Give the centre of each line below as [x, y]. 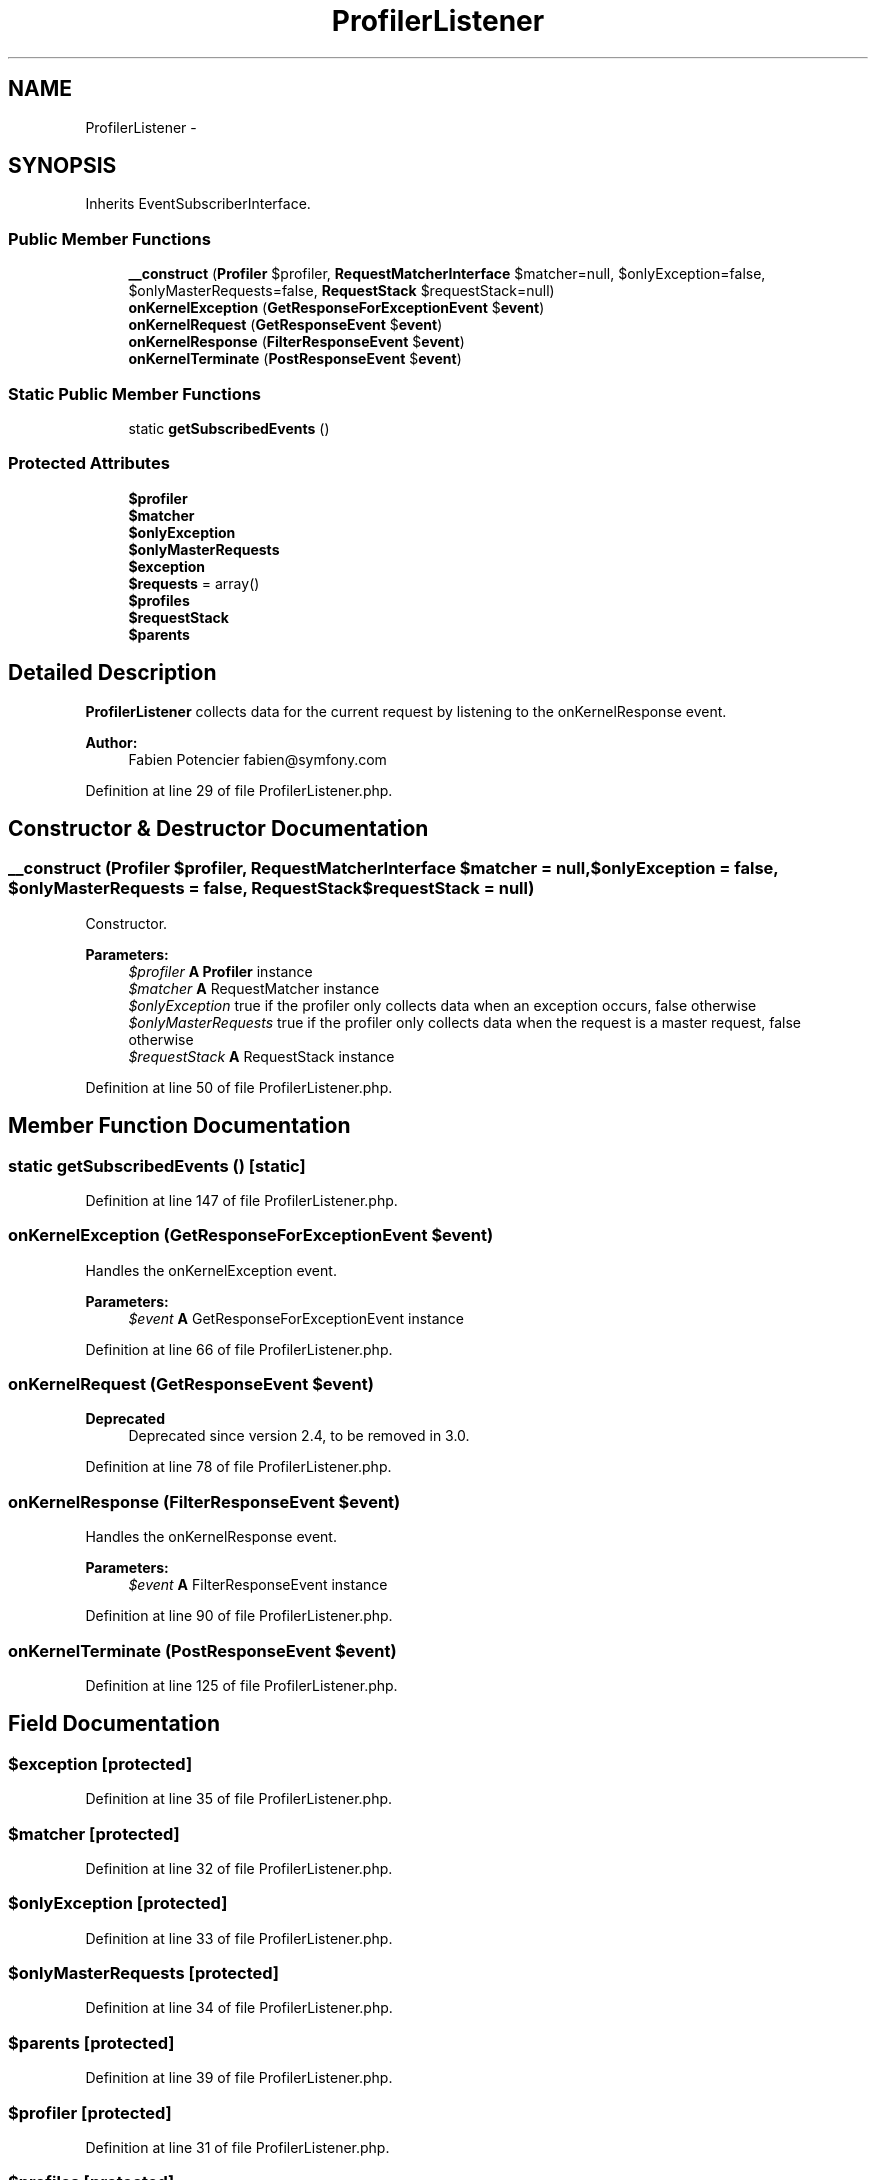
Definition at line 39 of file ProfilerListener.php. [239, 2078]
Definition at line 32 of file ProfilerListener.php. [239, 1868]
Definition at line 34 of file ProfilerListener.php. [239, 2008]
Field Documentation [114, 1724]
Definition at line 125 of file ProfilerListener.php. [241, 1685]
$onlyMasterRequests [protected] [144, 1973]
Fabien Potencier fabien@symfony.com [257, 759]
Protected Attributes [89, 463]
